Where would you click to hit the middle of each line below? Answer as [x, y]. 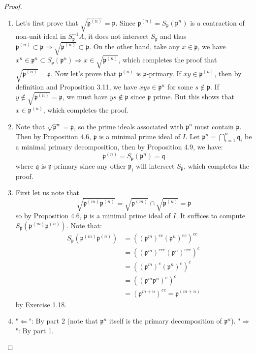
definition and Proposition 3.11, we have [76, 87]
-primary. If [164, 73]
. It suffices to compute [210, 216]
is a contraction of [217, 22]
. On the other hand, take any [134, 46]
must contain [214, 126]
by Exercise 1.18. [41, 304]
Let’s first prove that [47, 22]
